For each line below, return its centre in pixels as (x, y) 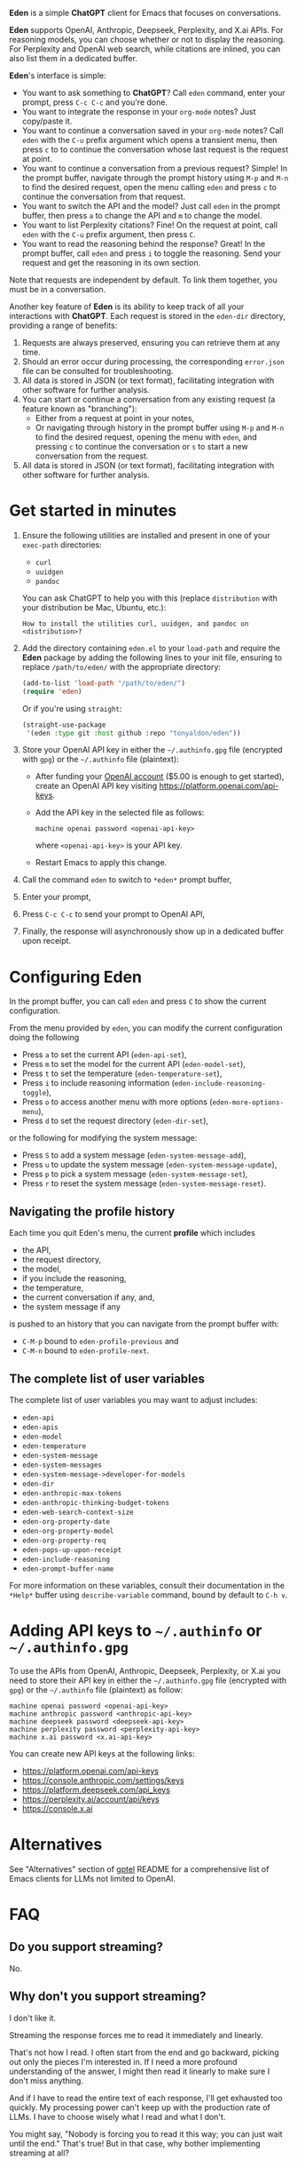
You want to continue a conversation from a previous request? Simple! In (155, 168)
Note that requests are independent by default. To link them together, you (143, 280)
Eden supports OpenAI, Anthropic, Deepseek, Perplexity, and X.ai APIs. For (146, 30)
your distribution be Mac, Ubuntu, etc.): (94, 607)
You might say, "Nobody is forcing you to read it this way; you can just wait (146, 2134)
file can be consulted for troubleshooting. (98, 371)
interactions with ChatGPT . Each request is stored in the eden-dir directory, (148, 316)
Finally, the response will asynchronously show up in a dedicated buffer (153, 931)
